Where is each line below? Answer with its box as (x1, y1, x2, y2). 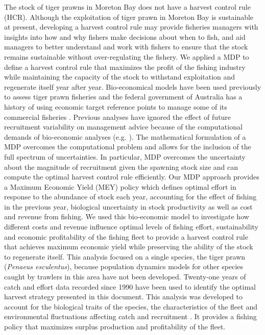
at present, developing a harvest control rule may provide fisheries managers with (4, 21, 258, 32)
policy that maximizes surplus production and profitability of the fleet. (4, 321, 226, 331)
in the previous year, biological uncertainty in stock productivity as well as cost (4, 201, 253, 212)
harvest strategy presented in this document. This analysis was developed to (4, 291, 243, 302)
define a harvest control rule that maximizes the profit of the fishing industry (4, 61, 246, 72)
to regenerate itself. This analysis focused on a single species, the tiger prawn (4, 251, 246, 262)
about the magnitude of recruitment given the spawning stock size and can (4, 161, 238, 172)
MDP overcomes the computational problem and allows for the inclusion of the (4, 141, 251, 152)
